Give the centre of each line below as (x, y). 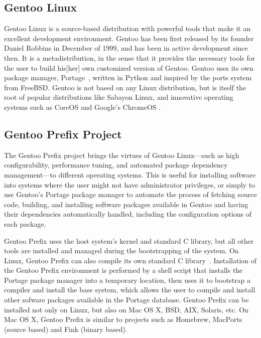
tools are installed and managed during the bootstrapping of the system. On (121, 250)
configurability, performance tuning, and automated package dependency (116, 165)
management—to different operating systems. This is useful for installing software (130, 174)
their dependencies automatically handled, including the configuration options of (128, 214)
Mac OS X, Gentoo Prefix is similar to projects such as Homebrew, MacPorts (123, 319)
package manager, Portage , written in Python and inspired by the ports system (128, 77)
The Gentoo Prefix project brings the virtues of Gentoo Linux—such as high (122, 155)
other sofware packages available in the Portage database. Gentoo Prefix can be (126, 300)
